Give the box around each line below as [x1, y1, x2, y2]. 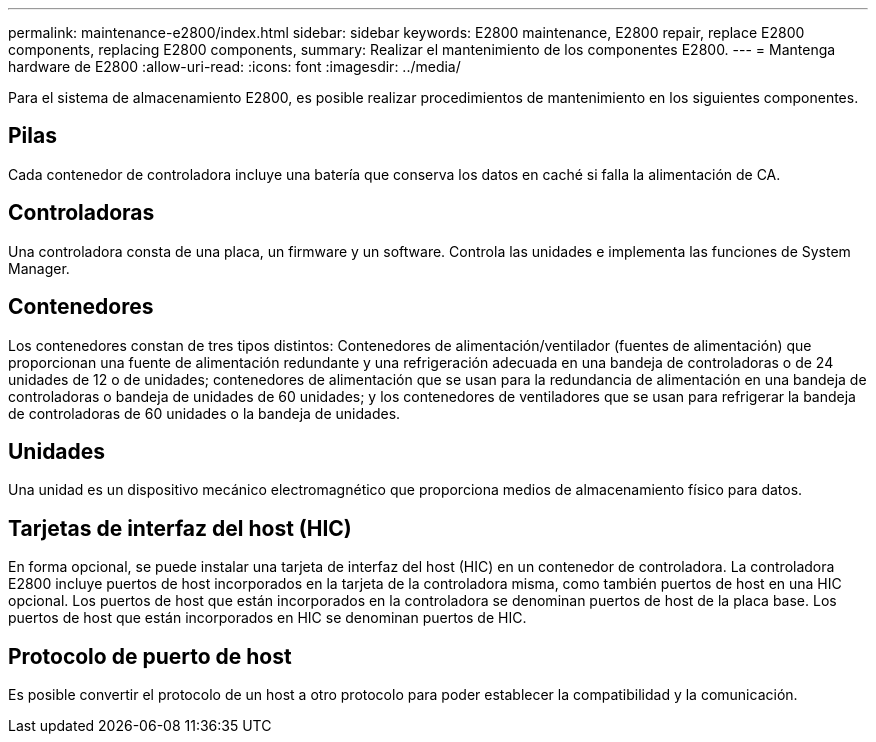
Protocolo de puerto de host [8, 643, 292, 669]
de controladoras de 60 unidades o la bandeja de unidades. [8, 404, 401, 422]
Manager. [8, 259, 70, 277]
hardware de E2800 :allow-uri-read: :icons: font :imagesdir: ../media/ [8, 58, 461, 75]
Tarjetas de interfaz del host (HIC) [8, 515, 352, 541]
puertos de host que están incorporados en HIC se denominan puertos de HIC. [8, 609, 527, 627]
